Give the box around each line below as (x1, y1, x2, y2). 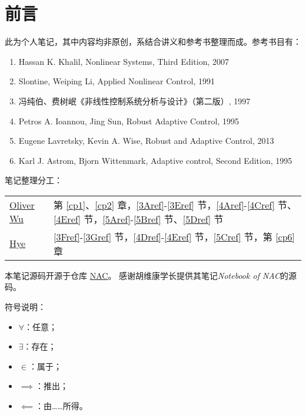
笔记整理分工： (5, 174, 62, 186)
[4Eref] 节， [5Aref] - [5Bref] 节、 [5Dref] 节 (54, 212, 224, 226)
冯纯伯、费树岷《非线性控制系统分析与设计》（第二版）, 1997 (18, 94, 251, 107)
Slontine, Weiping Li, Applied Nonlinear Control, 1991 (18, 75, 215, 87)
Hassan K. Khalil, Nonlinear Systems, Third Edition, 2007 (18, 55, 229, 67)
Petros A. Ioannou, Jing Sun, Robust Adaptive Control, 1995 (18, 114, 239, 127)
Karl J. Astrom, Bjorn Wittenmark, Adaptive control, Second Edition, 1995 (18, 154, 292, 166)
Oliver (9, 197, 35, 212)
